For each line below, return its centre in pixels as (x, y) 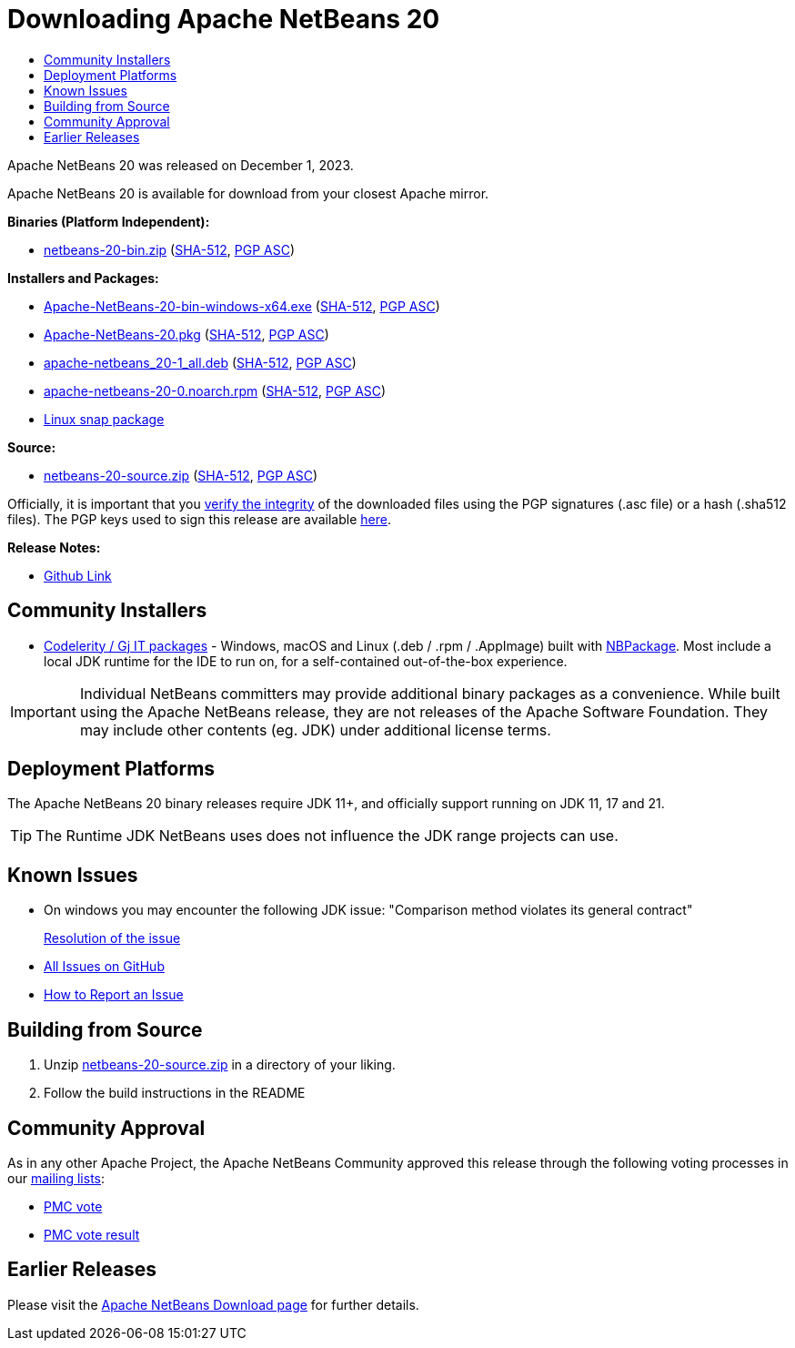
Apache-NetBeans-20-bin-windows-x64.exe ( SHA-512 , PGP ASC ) (242, 306)
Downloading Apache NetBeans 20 (224, 19)
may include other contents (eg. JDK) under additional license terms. (315, 730)
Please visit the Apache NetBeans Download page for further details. (213, 1304)
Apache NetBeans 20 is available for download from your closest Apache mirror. (248, 193)
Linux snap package (104, 419)
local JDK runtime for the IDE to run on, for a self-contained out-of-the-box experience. (306, 661)
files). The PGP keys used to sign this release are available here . (199, 519)
